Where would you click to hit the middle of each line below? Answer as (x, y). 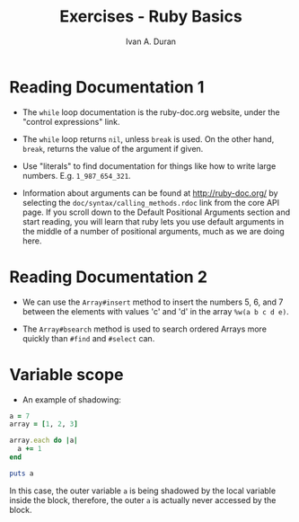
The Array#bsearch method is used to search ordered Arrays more (145, 329)
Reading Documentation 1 (107, 87)
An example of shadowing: (71, 399)
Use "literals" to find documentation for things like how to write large (149, 166)
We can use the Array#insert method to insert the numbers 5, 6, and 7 (153, 302)
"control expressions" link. (71, 121)
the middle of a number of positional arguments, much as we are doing (153, 231)
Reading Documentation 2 (109, 277)
